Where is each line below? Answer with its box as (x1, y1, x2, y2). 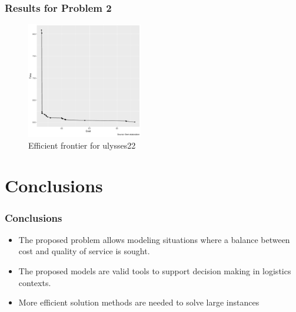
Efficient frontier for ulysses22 (28, 139, 136, 151)
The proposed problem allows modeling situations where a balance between (18, 233, 290, 245)
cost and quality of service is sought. (18, 245, 150, 257)
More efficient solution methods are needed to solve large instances (18, 296, 260, 308)
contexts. (18, 276, 51, 288)
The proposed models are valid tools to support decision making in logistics (18, 264, 291, 277)
